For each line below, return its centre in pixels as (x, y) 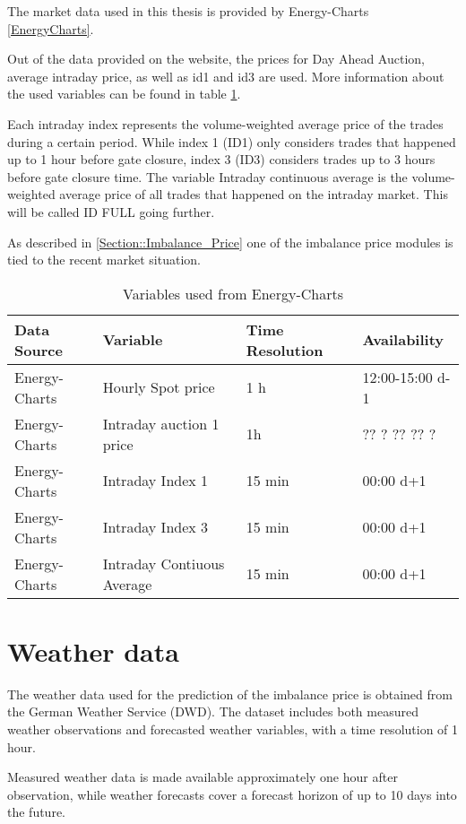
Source (39, 350)
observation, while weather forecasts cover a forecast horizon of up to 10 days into (232, 794)
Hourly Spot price (159, 387)
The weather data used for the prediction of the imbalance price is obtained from (230, 694)
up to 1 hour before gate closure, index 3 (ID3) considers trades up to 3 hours (221, 159)
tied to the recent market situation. (104, 260)
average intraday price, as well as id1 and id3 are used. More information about (226, 76)
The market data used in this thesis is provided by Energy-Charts (188, 11)
